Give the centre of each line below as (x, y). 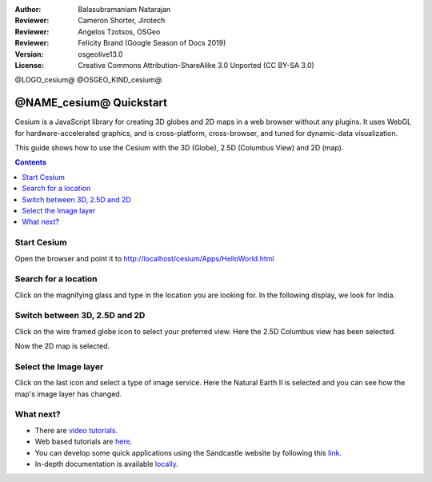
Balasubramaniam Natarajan (124, 9)
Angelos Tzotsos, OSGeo (119, 31)
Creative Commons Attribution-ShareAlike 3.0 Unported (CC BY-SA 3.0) (196, 65)
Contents (31, 162)
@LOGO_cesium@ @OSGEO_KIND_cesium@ (88, 80)
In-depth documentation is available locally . (107, 464)
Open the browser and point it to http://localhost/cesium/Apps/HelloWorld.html (144, 258)
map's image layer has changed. (68, 394)
